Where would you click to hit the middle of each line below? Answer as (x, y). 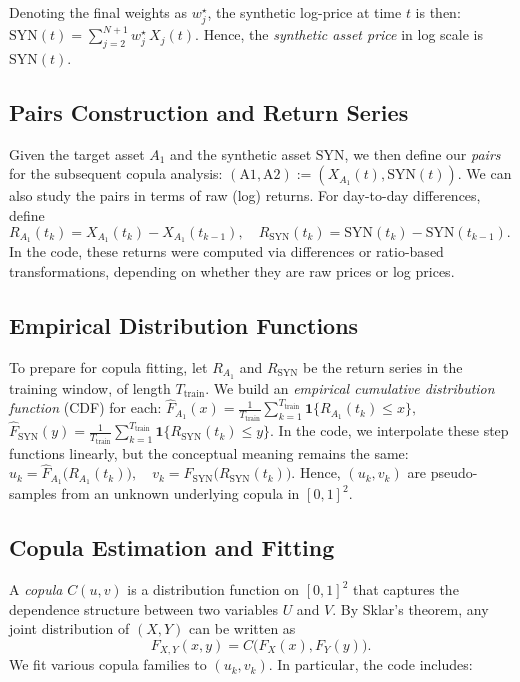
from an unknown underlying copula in (180, 493)
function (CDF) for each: (85, 407)
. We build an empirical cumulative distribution (350, 387)
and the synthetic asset (241, 153)
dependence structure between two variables (143, 608)
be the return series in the (383, 366)
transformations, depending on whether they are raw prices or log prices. (232, 270)
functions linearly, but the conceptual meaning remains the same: (209, 452)
